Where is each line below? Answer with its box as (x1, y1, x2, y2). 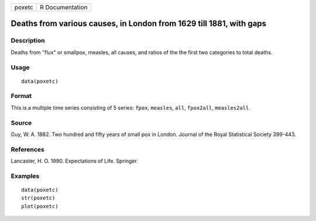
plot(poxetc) (21, 203, 59, 209)
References (11, 145, 44, 153)
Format (11, 92, 32, 100)
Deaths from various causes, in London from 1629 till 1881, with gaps (11, 19, 266, 29)
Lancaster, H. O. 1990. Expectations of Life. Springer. (11, 157, 139, 164)
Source (11, 118, 32, 127)
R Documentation (40, 3, 88, 11)
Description (11, 37, 45, 45)
